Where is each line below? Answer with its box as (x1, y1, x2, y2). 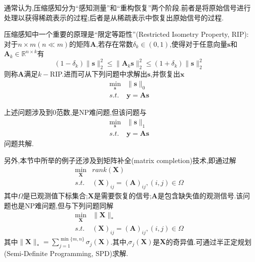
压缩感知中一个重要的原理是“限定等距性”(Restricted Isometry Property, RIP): (4, 29, 249, 39)
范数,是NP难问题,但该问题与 (56, 107, 147, 117)
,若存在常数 (96, 38, 133, 49)
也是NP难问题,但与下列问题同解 (10, 200, 113, 210)
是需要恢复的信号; (93, 190, 152, 201)
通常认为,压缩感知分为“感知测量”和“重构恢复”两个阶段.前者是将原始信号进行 (4, 2, 251, 12)
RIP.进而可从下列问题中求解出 (50, 69, 148, 79)
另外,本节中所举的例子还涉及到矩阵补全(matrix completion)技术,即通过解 (4, 155, 237, 165)
